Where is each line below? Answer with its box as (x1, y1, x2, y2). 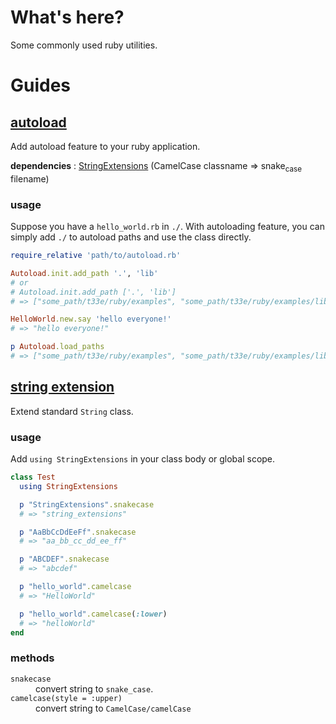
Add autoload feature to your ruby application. (10, 140, 201, 152)
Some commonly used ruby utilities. (10, 39, 158, 51)
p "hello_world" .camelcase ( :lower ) (19, 609, 168, 619)
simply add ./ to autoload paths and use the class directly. (10, 231, 252, 243)
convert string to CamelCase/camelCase (35, 702, 192, 714)
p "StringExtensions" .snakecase (19, 499, 155, 510)
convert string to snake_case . (35, 682, 154, 695)
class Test (10, 472, 56, 483)
